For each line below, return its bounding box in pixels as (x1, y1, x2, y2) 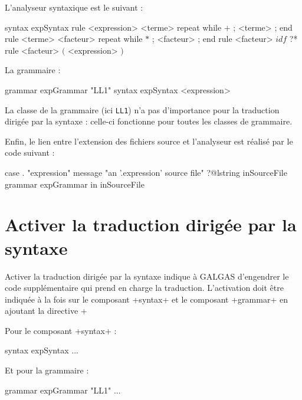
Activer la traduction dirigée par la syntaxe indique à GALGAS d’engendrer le (5, 270, 289, 282)
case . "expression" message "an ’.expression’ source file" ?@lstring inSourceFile (5, 166, 287, 178)
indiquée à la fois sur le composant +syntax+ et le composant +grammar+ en (5, 293, 288, 305)
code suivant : (5, 146, 55, 159)
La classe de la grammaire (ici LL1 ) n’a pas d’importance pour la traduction (5, 103, 280, 116)
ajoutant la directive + (5, 304, 87, 317)
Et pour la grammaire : (5, 364, 89, 376)
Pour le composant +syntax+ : (5, 324, 117, 336)
